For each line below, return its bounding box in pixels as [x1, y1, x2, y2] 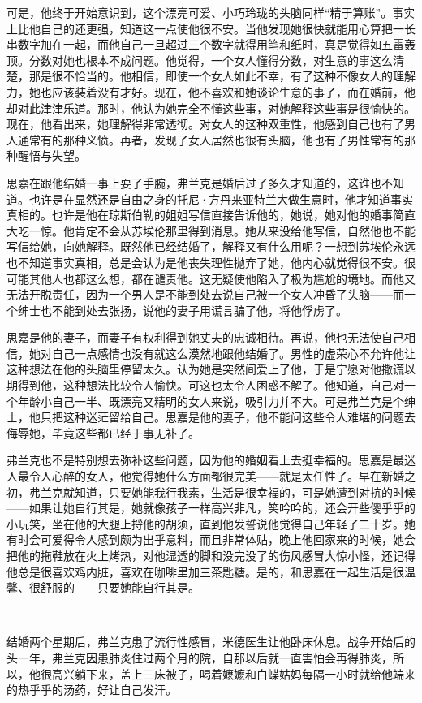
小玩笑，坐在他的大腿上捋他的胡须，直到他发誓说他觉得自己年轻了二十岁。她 [6, 515, 416, 532]
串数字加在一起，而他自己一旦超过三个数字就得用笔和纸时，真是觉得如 [6, 36, 381, 53]
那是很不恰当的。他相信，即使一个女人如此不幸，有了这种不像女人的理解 [28, 67, 416, 84]
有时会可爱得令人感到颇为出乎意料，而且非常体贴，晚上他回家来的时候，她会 [6, 531, 416, 548]
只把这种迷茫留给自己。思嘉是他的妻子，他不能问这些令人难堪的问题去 [40, 408, 416, 425]
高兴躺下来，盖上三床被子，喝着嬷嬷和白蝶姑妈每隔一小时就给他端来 [51, 665, 416, 682]
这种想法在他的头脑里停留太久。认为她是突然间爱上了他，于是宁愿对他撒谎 [6, 360, 404, 377]
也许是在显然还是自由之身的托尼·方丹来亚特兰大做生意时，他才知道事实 [28, 190, 413, 207]
